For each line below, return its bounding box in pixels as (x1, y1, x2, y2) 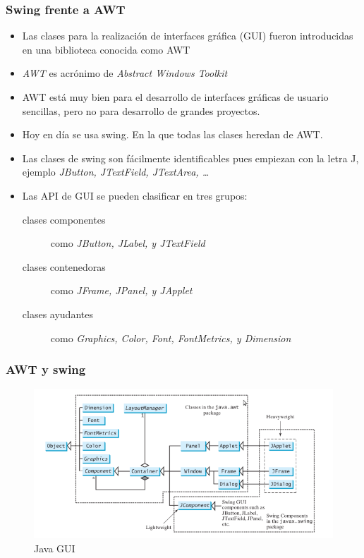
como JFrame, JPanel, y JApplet (50, 283, 193, 298)
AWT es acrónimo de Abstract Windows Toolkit (22, 66, 228, 80)
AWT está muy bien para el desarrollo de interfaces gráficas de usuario (22, 90, 329, 104)
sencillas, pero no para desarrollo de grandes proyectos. (22, 103, 260, 118)
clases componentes (22, 212, 106, 226)
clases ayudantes (22, 306, 93, 321)
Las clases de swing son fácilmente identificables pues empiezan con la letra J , (22, 150, 359, 165)
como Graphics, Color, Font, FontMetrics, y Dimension (50, 330, 291, 345)
